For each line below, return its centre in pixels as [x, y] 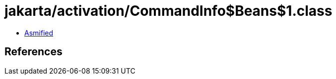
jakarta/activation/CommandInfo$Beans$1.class [168, 11]
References [34, 52]
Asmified [39, 33]
